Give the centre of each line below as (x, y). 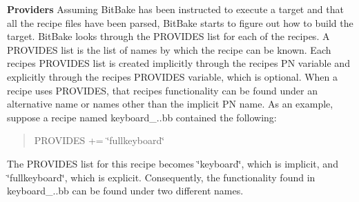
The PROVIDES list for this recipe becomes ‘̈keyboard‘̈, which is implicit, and (173, 163)
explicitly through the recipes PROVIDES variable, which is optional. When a (173, 76)
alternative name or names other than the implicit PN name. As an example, (170, 104)
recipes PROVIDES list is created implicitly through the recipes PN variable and (178, 63)
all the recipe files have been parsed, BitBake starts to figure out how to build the (180, 22)
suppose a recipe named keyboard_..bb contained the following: (142, 117)
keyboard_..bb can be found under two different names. (125, 191)
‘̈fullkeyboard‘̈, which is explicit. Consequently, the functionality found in (161, 177)
